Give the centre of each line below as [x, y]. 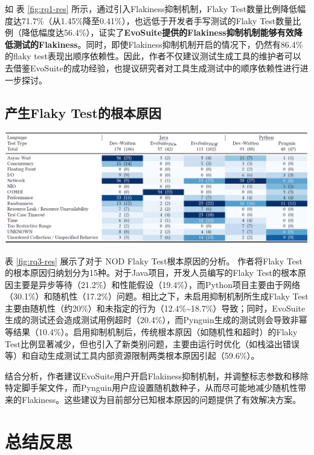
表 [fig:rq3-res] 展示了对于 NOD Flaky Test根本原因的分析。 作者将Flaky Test [154, 260]
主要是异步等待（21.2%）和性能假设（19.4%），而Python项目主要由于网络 [157, 284]
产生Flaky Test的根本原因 [83, 112]
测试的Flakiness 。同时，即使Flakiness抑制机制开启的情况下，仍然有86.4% [158, 44]
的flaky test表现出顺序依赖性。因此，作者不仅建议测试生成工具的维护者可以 [153, 56]
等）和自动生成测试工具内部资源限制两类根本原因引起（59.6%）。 [132, 355]
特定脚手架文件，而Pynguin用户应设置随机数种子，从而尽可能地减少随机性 [152, 388]
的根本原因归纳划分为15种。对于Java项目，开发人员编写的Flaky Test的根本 [152, 273]
